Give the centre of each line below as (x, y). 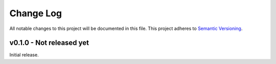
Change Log (36, 13)
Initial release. (24, 55)
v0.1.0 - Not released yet (49, 43)
